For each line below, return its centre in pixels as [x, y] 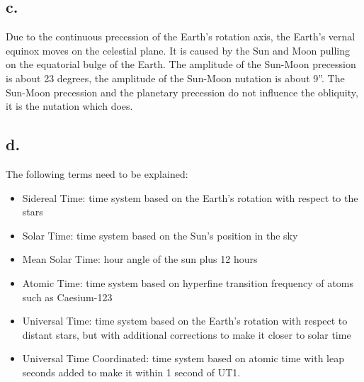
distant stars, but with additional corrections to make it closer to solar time [187, 334]
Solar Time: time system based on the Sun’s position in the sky [160, 235]
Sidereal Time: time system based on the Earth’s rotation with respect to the [190, 197]
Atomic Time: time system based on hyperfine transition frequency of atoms [188, 282]
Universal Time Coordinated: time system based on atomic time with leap [183, 358]
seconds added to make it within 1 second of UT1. [131, 372]
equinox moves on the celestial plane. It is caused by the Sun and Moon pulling [178, 50]
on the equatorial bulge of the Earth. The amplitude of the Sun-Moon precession [181, 64]
